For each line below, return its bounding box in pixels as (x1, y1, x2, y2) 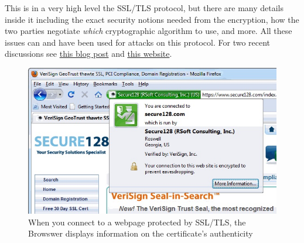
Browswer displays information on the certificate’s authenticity (28, 227, 253, 239)
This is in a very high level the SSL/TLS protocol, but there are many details (5, 2, 283, 13)
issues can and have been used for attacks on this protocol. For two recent (5, 36, 271, 48)
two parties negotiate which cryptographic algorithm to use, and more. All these (5, 25, 292, 37)
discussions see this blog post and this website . (5, 47, 172, 60)
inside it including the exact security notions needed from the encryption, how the (5, 13, 299, 25)
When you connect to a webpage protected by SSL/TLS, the (28, 215, 246, 228)
